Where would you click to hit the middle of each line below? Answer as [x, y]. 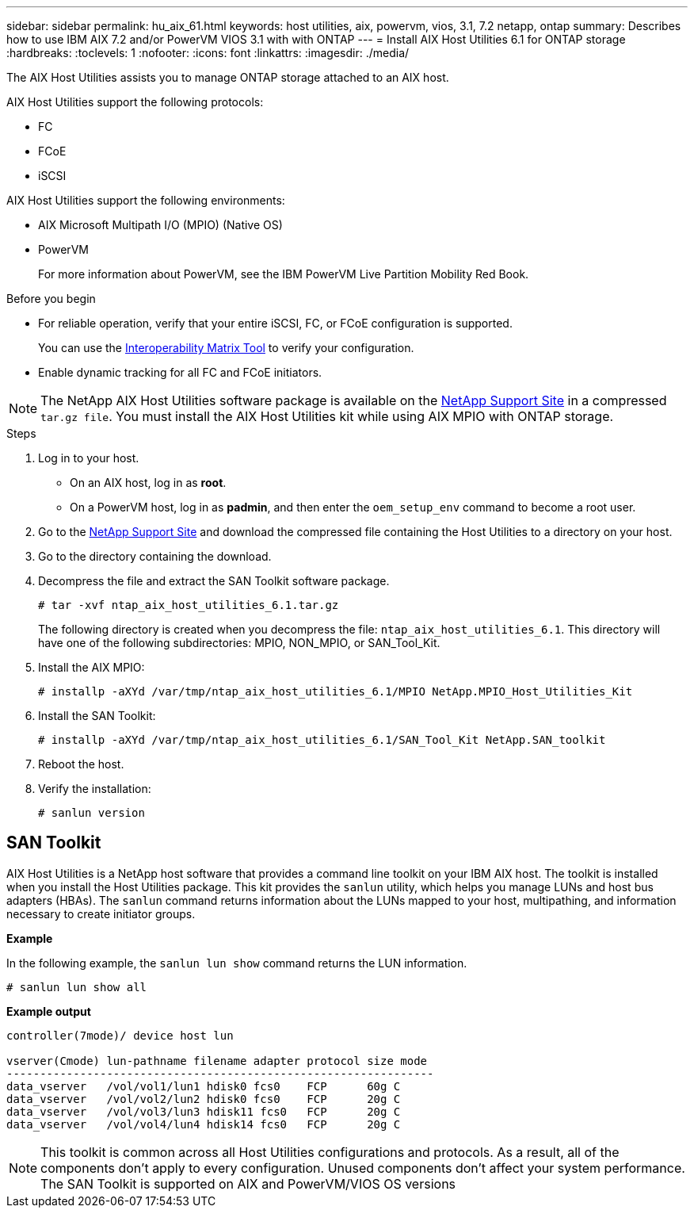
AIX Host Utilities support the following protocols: [135, 102]
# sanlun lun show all [77, 987]
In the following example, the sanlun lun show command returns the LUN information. [237, 963]
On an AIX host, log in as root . [148, 483]
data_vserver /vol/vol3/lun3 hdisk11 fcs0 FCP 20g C [204, 1111]
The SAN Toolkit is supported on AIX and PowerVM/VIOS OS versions [248, 1183]
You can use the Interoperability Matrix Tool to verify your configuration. [226, 348]
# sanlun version [92, 813]
